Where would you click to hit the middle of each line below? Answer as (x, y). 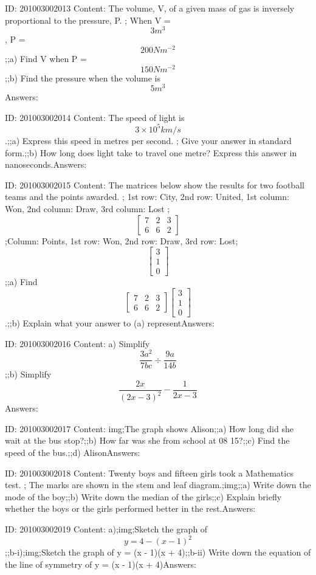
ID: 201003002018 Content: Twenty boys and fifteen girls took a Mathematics (149, 473)
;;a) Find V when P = (46, 58)
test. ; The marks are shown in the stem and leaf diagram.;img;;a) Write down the (158, 485)
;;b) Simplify (28, 374)
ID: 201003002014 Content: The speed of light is (95, 117)
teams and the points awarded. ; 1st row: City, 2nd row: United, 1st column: (147, 197)
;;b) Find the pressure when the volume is (83, 77)
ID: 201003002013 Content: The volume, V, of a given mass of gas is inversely (150, 8)
